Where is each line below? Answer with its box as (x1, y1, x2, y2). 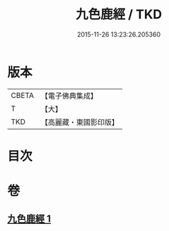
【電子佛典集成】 (40, 91, 98, 101)
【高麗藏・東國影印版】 (40, 117, 119, 127)
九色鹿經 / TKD (75, 6, 163, 23)
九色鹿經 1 (7, 213, 52, 225)
